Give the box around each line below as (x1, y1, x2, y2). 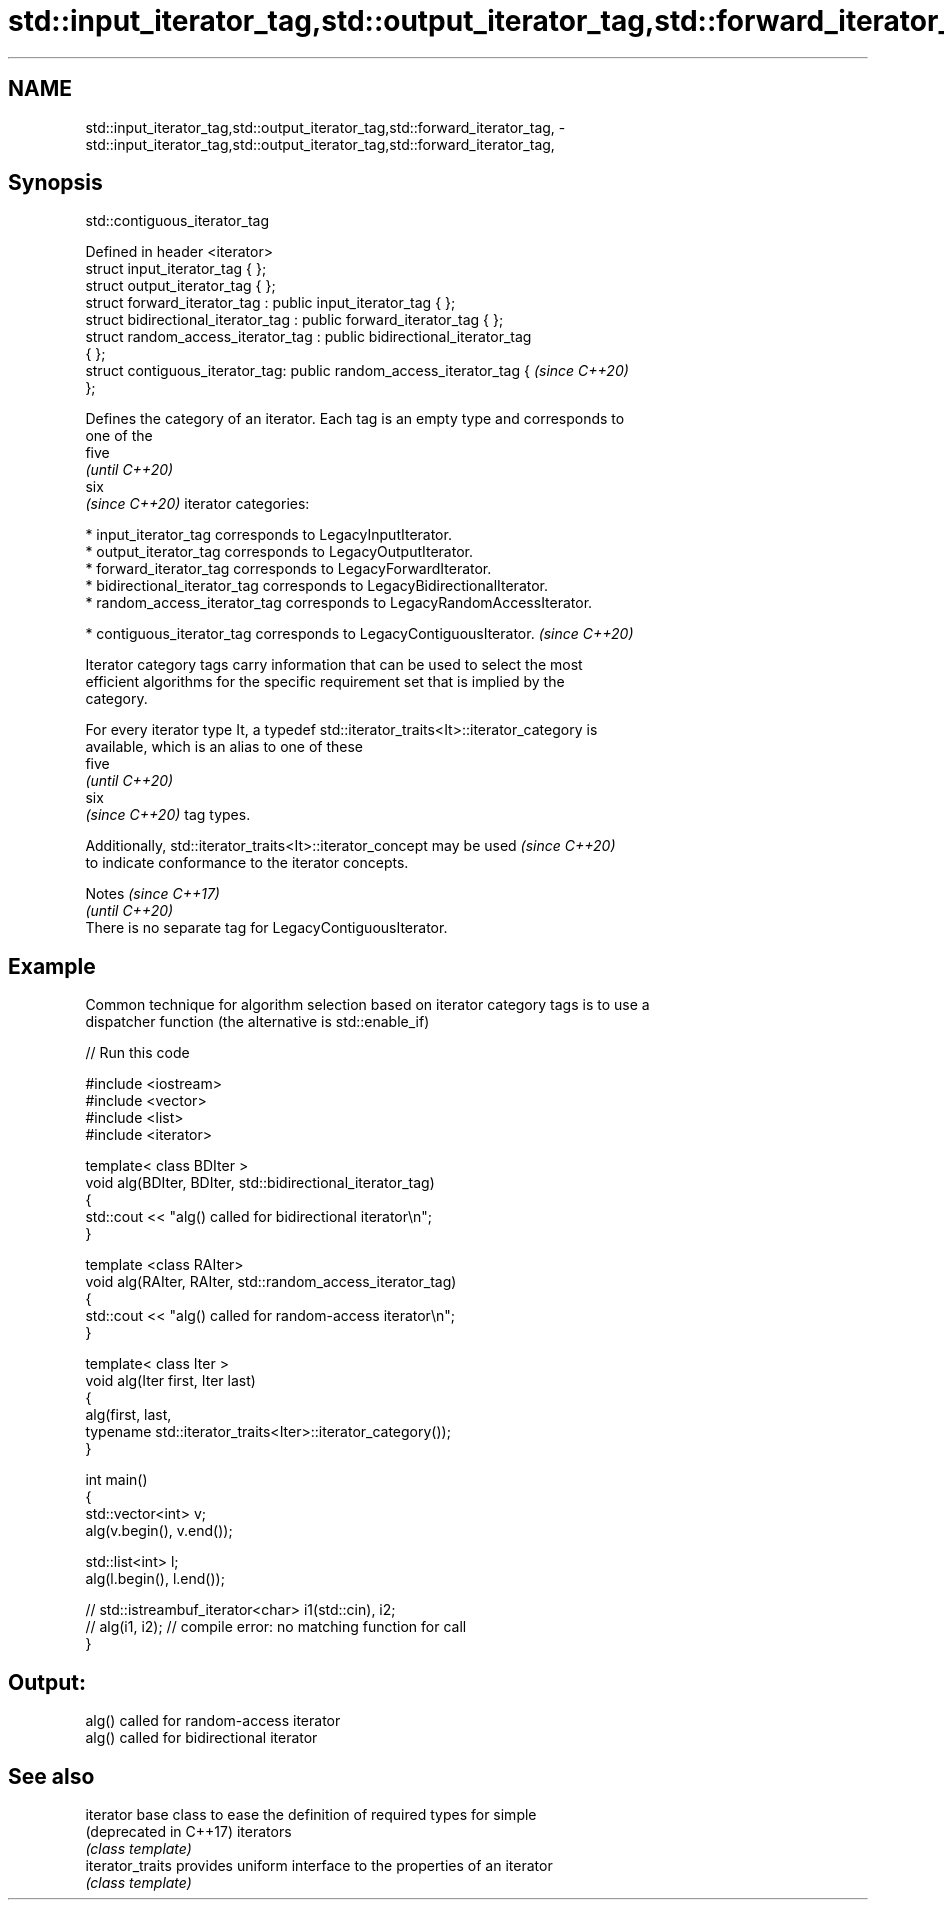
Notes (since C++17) (85, 885, 220, 903)
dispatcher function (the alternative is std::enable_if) (85, 1013, 430, 1031)
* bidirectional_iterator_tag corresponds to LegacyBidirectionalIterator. (85, 577, 549, 595)
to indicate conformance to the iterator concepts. (85, 854, 409, 872)
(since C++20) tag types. (85, 806, 251, 824)
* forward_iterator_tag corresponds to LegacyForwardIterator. (85, 560, 492, 578)
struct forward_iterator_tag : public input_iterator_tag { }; (85, 294, 456, 312)
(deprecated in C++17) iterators (85, 1822, 292, 1840)
